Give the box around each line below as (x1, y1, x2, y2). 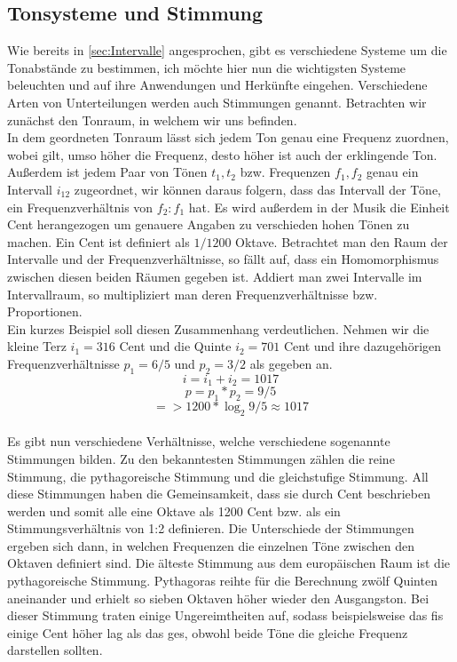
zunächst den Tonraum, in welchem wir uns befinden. (7, 110, 297, 129)
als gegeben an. (249, 354, 333, 372)
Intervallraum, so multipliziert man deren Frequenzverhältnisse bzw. (7, 284, 378, 303)
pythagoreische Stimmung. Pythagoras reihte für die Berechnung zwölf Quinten (7, 571, 437, 590)
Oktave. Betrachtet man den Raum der (235, 232, 448, 251)
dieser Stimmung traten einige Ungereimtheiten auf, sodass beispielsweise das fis (7, 606, 444, 625)
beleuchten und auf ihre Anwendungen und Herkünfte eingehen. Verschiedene (7, 76, 428, 94)
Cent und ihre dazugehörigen (283, 337, 442, 355)
